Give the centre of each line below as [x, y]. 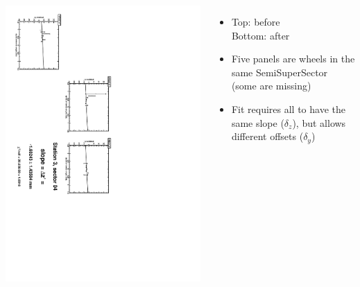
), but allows [319, 122]
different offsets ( [267, 136]
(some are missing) [271, 86]
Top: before [256, 21]
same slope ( [258, 122]
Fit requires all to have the [288, 108]
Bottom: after [260, 35]
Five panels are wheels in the [293, 59]
